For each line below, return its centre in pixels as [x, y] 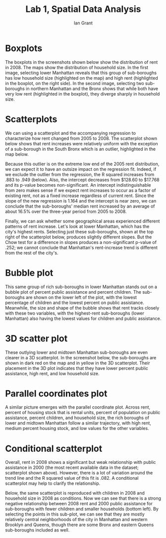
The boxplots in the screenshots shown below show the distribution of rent [82, 62]
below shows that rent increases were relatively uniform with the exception [82, 143]
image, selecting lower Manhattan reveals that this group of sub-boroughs [81, 73]
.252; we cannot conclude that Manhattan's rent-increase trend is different [81, 247]
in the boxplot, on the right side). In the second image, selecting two [75, 83]
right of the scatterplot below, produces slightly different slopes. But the [79, 237]
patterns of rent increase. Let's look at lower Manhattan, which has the [77, 226]
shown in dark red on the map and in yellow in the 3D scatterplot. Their [78, 363]
